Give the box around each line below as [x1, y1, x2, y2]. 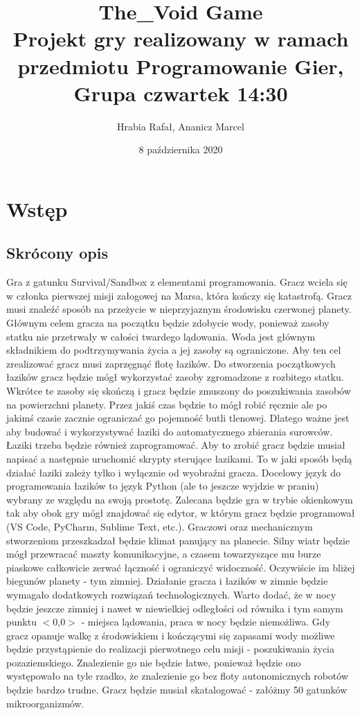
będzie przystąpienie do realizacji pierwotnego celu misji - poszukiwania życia [6, 641, 334, 656]
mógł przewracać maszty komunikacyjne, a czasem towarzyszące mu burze [6, 546, 321, 561]
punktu [6, 614, 37, 629]
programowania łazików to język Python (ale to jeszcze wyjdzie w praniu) [6, 479, 319, 493]
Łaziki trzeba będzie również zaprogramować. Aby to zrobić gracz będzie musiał [6, 438, 345, 452]
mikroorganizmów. [6, 696, 84, 710]
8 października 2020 [138, 142, 223, 157]
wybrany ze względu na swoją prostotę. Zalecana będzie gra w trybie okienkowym [6, 492, 353, 506]
